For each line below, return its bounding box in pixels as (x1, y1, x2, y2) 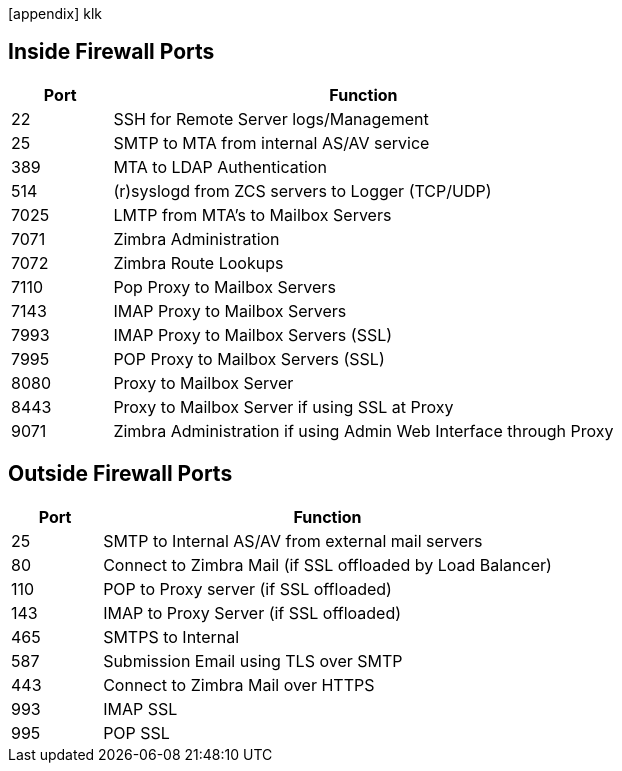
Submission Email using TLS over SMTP (103, 650, 403, 671)
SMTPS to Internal (103, 626, 240, 647)
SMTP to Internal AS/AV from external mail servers (103, 530, 483, 551)
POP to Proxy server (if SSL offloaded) (103, 578, 392, 599)
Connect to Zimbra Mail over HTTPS (103, 674, 375, 695)
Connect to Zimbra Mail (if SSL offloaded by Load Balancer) (103, 554, 552, 575)
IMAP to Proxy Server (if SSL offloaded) (103, 602, 402, 623)
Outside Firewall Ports (8, 461, 233, 487)
